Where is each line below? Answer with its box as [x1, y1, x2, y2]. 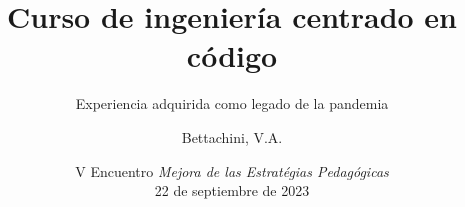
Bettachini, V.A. [181, 126, 283, 147]
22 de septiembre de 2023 [154, 180, 310, 201]
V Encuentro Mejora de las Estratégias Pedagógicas [75, 160, 389, 181]
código [186, 35, 278, 76]
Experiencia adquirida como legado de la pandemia [75, 93, 389, 114]
